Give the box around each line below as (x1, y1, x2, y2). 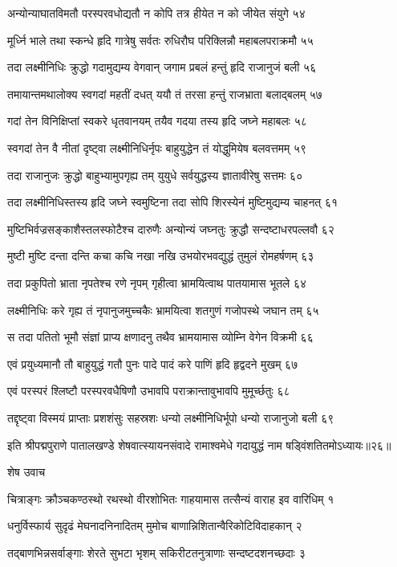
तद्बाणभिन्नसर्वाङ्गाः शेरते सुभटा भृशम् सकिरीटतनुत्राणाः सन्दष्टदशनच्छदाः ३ (7, 544, 306, 561)
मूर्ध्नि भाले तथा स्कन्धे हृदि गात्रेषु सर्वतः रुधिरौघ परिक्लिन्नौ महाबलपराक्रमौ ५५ (7, 31, 314, 48)
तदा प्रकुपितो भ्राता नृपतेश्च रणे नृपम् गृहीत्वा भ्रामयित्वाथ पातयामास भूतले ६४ (7, 274, 306, 291)
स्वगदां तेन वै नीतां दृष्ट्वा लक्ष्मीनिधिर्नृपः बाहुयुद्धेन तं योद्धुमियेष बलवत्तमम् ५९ (7, 139, 307, 156)
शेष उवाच (7, 463, 46, 480)
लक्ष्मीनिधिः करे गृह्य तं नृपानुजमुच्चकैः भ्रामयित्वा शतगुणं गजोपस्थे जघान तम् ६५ (7, 301, 319, 318)
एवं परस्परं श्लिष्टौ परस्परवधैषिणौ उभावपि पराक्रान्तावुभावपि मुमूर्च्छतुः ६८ (7, 382, 290, 399)
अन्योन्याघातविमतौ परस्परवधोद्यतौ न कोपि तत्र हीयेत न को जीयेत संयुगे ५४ (7, 5, 306, 21)
